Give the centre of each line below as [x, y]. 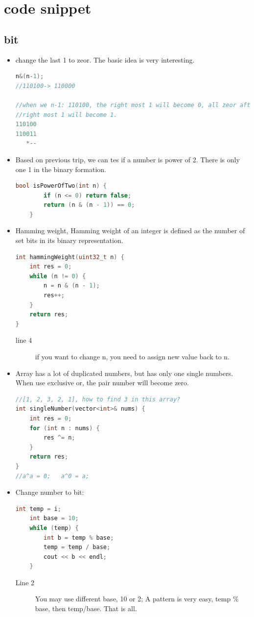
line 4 [24, 340]
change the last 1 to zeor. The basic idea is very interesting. [105, 59]
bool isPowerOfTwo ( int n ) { [61, 186]
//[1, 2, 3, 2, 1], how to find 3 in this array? [98, 399]
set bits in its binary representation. [69, 240]
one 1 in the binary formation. [61, 169]
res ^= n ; [59, 438]
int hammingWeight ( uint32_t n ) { [70, 257]
